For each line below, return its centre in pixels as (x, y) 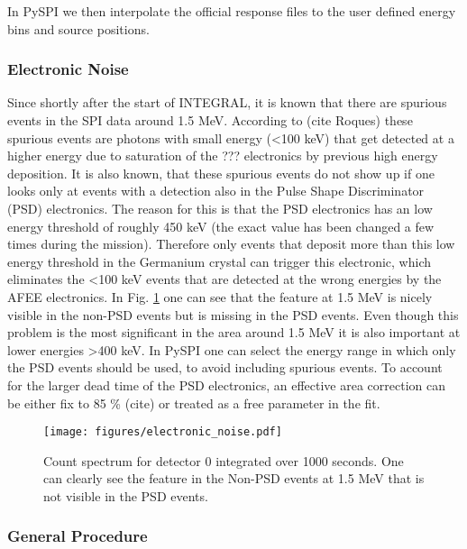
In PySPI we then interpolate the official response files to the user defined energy (232, 11)
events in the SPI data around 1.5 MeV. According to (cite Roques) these (210, 120)
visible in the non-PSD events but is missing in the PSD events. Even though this (233, 314)
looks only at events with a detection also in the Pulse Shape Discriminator (216, 191)
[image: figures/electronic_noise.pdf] (163, 432)
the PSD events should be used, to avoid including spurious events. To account (225, 367)
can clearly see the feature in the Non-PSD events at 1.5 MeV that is (234, 478)
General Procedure (78, 536)
